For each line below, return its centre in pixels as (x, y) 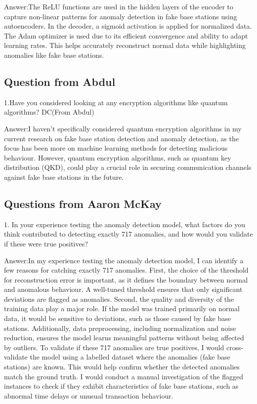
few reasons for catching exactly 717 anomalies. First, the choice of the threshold (126, 270)
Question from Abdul (60, 81)
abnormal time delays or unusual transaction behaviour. (89, 395)
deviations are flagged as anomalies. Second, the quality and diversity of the (119, 299)
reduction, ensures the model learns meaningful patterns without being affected (124, 338)
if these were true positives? (46, 243)
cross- (235, 347)
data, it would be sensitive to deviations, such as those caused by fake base (118, 318)
